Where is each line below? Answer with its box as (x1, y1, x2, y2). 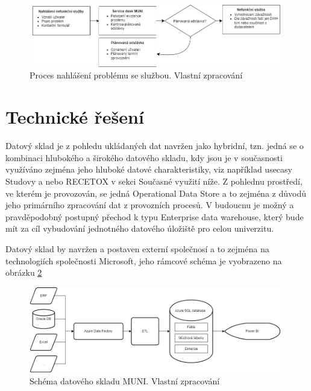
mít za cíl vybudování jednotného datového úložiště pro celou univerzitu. (5, 222, 274, 235)
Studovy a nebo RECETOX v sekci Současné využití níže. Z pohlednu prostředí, (5, 174, 303, 187)
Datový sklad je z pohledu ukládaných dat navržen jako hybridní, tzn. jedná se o (5, 139, 304, 152)
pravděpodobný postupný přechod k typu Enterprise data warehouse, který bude (5, 210, 304, 223)
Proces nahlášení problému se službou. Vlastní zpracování (30, 69, 243, 81)
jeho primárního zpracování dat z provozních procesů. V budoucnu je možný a (5, 199, 294, 211)
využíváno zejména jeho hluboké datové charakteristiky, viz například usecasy (5, 163, 292, 176)
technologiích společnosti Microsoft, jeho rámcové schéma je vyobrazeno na (5, 254, 282, 267)
